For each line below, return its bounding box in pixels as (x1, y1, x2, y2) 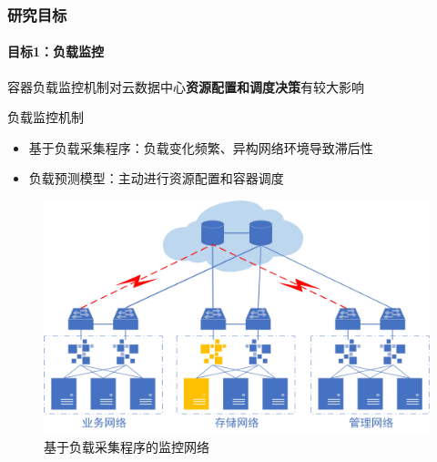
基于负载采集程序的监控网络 (44, 436, 209, 456)
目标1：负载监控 (7, 42, 105, 61)
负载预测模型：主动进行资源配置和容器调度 (28, 169, 284, 188)
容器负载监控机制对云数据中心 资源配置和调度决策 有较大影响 (7, 77, 364, 96)
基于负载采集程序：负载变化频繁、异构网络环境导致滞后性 (28, 138, 373, 157)
